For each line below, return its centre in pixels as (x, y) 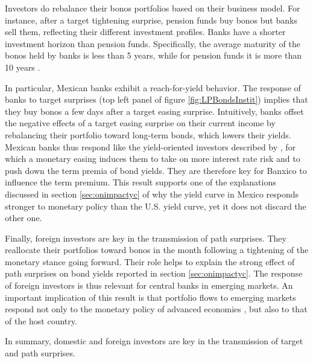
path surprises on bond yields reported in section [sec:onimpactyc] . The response (154, 273)
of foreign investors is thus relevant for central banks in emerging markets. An (149, 285)
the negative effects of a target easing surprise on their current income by (140, 123)
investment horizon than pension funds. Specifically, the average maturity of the (153, 43)
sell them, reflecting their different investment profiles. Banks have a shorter (145, 32)
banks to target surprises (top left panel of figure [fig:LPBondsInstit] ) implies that (156, 99)
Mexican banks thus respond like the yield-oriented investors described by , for (150, 146)
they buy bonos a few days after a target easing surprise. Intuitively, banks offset (154, 111)
